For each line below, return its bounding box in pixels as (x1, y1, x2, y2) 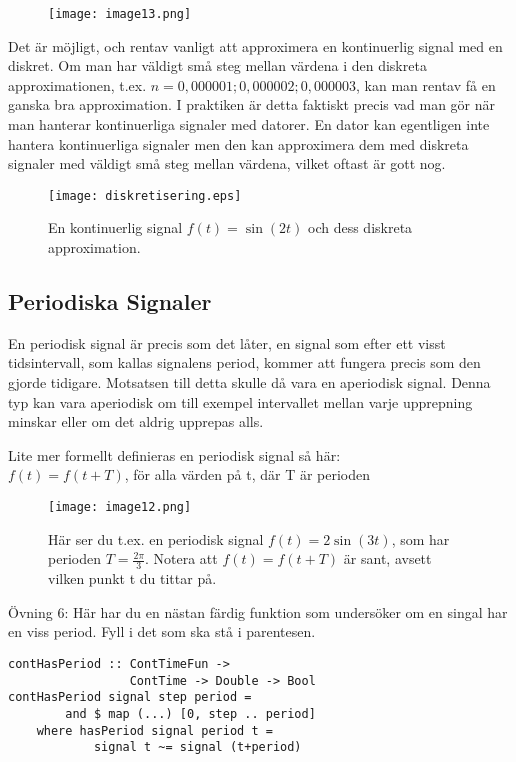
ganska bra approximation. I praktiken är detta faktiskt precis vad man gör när (8, 94, 496, 115)
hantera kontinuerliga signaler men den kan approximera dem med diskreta (8, 133, 469, 154)
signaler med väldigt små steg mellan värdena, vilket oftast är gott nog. (8, 153, 446, 174)
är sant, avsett (343, 548, 432, 569)
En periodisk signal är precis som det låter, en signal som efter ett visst (8, 332, 446, 353)
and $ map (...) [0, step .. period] (65, 706, 316, 721)
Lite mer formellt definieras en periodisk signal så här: (8, 444, 341, 465)
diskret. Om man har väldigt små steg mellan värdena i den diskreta (8, 55, 427, 76)
